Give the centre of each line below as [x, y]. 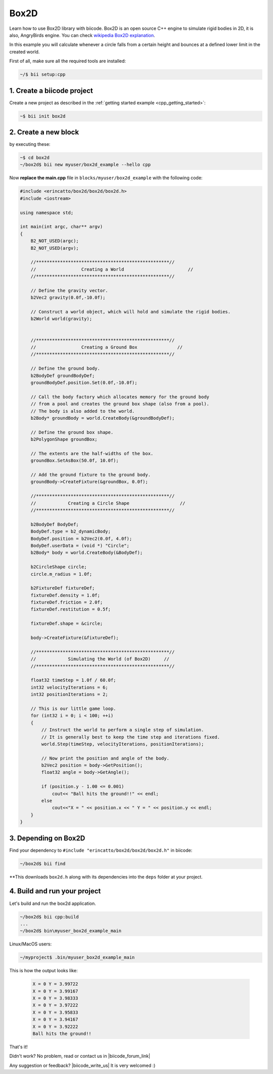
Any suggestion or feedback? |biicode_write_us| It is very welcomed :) [82, 1065]
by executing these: [30, 144]
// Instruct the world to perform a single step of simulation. [123, 730]
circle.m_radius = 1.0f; [61, 574]
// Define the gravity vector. [69, 290]
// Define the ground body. [65, 369]
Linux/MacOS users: [31, 944]
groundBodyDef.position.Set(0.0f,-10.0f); [84, 383]
